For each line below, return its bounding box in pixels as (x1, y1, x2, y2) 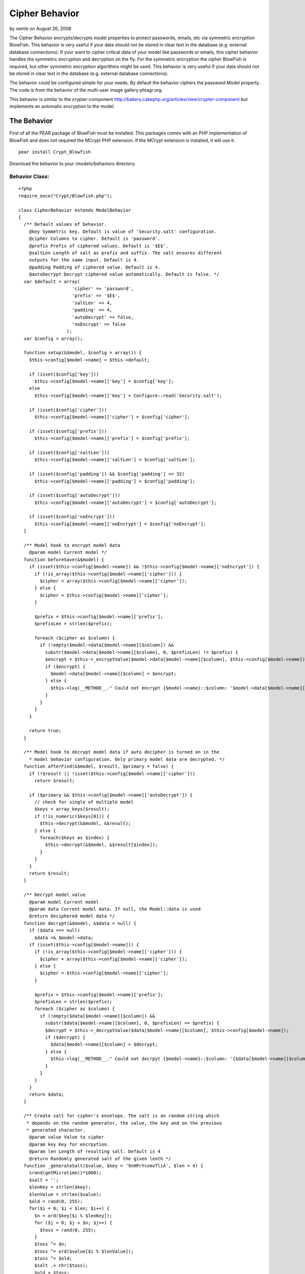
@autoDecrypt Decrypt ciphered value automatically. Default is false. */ (28, 272, 220, 277)
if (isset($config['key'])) (28, 371, 99, 377)
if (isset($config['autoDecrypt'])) (28, 492, 120, 498)
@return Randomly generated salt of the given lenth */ (28, 1156, 171, 1161)
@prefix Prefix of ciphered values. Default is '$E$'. (28, 243, 169, 249)
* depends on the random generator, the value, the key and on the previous (26, 1120, 222, 1126)
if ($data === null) (28, 927, 80, 934)
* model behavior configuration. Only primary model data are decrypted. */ (28, 756, 225, 762)
